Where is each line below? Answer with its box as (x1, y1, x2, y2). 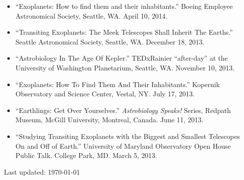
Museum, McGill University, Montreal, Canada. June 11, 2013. (15, 114, 203, 125)
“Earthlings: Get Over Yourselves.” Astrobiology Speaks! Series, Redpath (15, 105, 231, 115)
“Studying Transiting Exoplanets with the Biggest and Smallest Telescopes (15, 131, 240, 141)
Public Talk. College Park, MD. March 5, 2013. (15, 150, 157, 160)
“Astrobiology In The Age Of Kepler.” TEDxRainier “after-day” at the (15, 53, 228, 63)
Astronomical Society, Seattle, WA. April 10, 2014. (15, 10, 168, 21)
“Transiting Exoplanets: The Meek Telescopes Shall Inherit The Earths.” (15, 27, 233, 37)
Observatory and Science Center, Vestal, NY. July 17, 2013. (15, 89, 195, 99)
